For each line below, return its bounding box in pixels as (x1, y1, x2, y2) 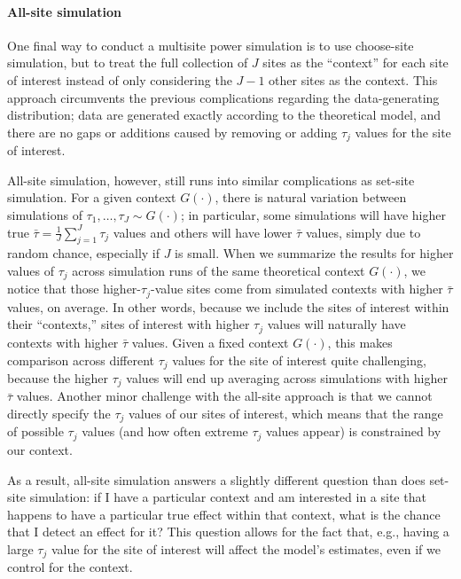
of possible (7, 422, 64, 441)
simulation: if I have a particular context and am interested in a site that (29, 488, 426, 506)
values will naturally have (267, 315, 406, 333)
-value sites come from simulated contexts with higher (150, 279, 443, 298)
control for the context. (7, 558, 133, 576)
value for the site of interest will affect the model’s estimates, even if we (51, 539, 441, 558)
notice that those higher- (7, 279, 142, 298)
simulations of (7, 206, 82, 223)
